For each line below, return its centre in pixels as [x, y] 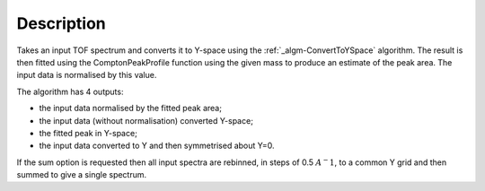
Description [62, 23]
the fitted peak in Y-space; [88, 133]
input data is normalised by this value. [87, 75]
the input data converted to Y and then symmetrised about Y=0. [157, 146]
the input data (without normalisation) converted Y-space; [146, 120]
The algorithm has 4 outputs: [70, 91]
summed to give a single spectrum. [82, 175]
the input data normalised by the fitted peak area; [130, 109]
